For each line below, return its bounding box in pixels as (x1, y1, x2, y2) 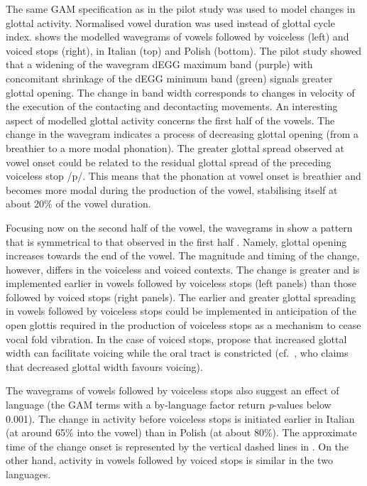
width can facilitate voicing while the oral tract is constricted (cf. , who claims (6, 345, 349, 360)
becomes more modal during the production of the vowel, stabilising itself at (6, 182, 338, 197)
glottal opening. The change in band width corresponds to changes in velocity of (6, 85, 355, 99)
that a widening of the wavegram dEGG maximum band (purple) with (6, 57, 313, 72)
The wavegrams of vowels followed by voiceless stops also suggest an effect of (6, 383, 339, 398)
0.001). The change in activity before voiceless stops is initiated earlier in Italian (6, 411, 355, 426)
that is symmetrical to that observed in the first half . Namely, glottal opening (6, 234, 347, 249)
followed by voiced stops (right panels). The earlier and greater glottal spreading (6, 289, 356, 304)
